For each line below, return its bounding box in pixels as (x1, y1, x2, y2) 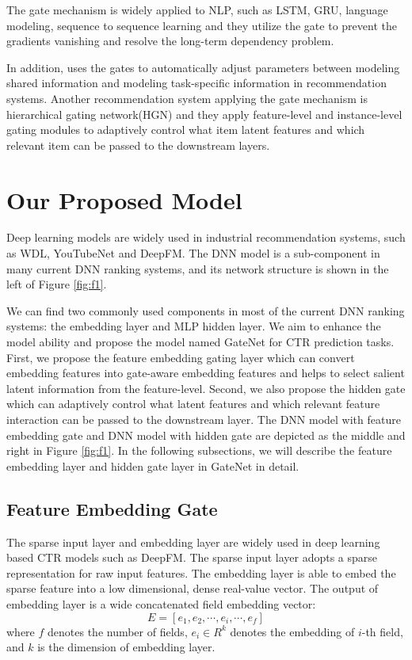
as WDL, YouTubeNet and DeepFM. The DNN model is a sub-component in (6, 245, 380, 261)
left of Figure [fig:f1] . (6, 276, 107, 292)
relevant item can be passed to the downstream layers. (6, 136, 270, 153)
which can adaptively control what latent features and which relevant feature (6, 395, 380, 412)
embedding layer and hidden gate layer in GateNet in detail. (6, 457, 299, 474)
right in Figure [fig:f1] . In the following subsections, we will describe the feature (6, 442, 392, 459)
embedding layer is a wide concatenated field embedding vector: (6, 595, 316, 612)
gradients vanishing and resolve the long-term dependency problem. (6, 32, 334, 49)
